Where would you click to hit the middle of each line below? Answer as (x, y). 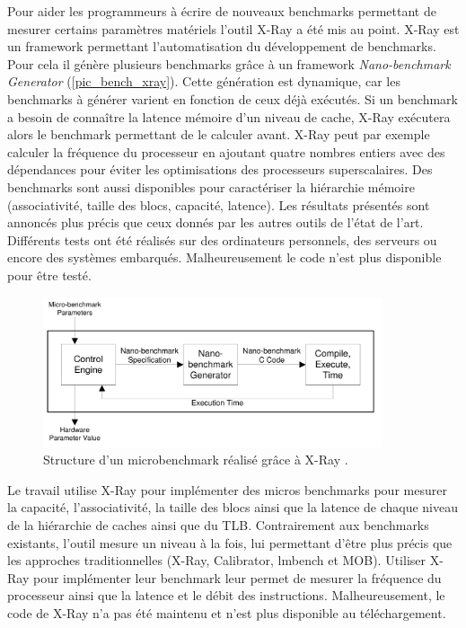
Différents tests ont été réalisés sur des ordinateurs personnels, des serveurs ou (222, 239)
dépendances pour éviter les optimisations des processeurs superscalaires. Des (220, 169)
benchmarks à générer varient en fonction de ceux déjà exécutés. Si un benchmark (233, 98)
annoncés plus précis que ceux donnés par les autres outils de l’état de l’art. (215, 222)
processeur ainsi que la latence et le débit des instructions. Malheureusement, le (226, 595)
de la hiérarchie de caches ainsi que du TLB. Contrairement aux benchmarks (218, 525)
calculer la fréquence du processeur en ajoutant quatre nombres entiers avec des (226, 151)
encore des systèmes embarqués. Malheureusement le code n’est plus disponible (224, 257)
